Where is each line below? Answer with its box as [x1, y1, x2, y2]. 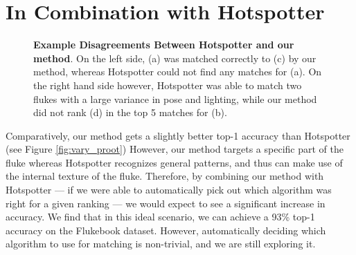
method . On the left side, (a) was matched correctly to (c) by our [33, 50, 317, 65]
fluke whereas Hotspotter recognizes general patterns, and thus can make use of [6, 155, 343, 169]
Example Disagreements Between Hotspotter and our [33, 37, 294, 52]
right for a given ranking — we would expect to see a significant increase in [6, 196, 326, 210]
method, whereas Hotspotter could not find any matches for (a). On [33, 64, 322, 79]
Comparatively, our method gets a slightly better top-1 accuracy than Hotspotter [6, 128, 350, 142]
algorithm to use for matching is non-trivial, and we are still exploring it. [6, 236, 316, 251]
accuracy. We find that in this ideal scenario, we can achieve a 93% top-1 [6, 209, 315, 224]
